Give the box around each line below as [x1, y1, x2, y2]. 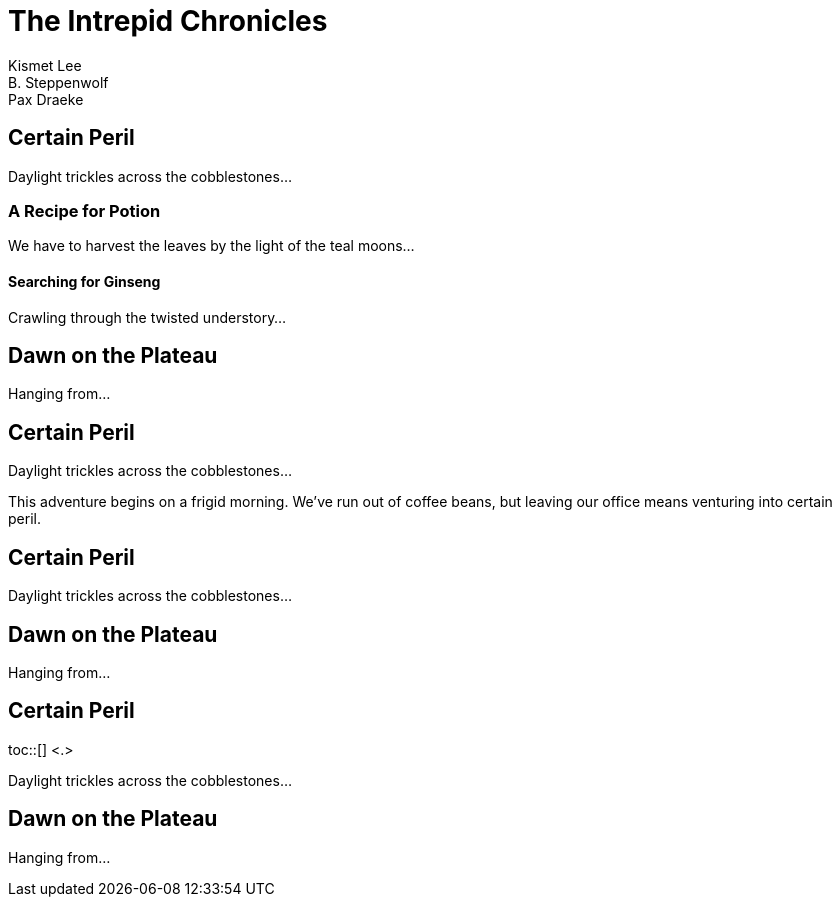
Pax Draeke [8, 90, 84, 108]
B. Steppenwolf [8, 73, 109, 91]
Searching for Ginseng [8, 272, 161, 290]
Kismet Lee [8, 56, 82, 74]
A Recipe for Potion [8, 200, 161, 221]
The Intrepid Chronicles [8, 4, 328, 38]
